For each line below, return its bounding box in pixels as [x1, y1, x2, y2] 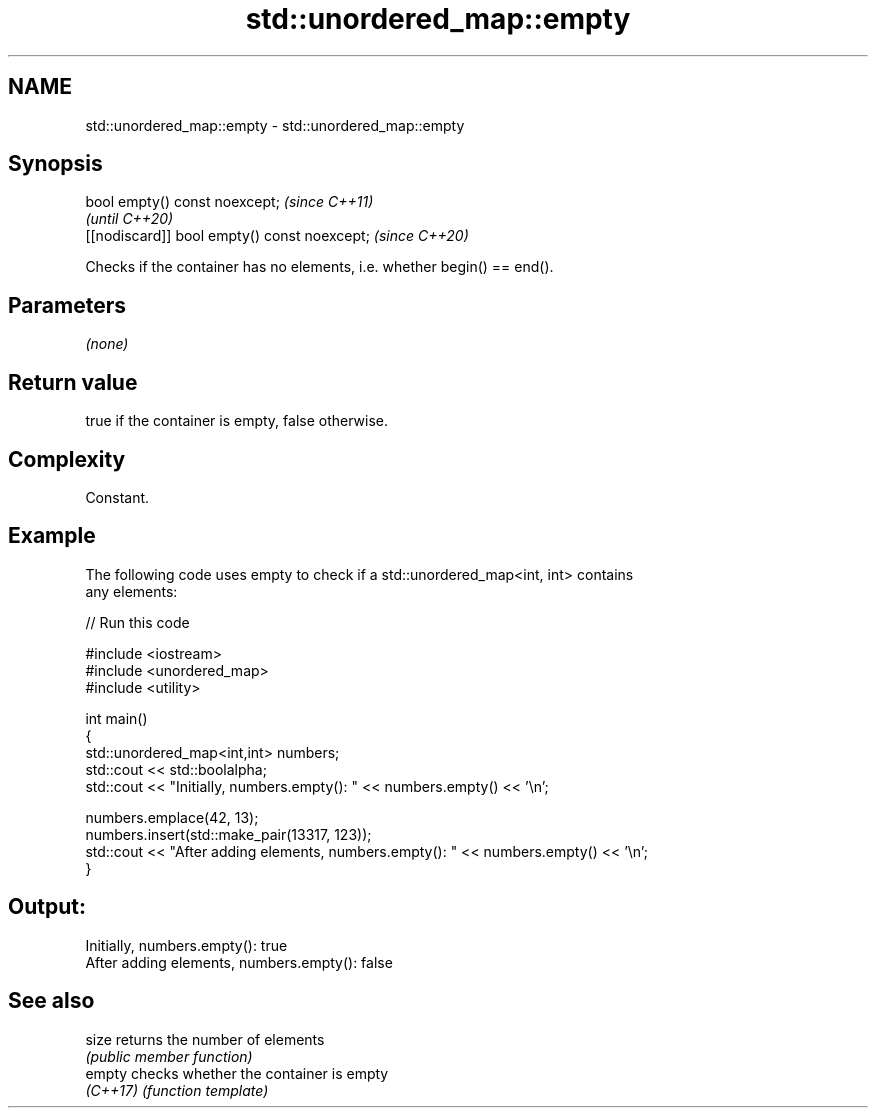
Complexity [8, 446, 126, 472]
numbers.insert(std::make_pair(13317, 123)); [85, 825, 372, 843]
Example [8, 523, 96, 549]
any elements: [85, 582, 178, 600]
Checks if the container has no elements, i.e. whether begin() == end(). [85, 258, 554, 276]
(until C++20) [85, 210, 174, 228]
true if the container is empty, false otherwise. [85, 412, 389, 430]
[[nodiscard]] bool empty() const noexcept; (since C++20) [85, 227, 469, 245]
